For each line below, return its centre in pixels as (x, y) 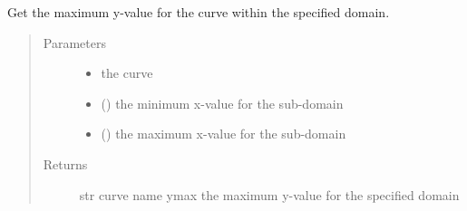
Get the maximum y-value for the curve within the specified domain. (199, 12)
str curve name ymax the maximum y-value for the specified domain (269, 194)
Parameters (74, 42)
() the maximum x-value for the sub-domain (224, 134)
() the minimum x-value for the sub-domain (222, 103)
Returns (65, 163)
